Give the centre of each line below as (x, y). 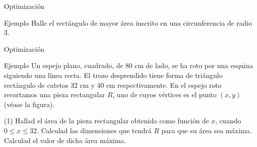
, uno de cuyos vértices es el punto (165, 94)
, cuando (228, 121)
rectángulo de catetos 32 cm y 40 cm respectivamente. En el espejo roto (113, 85)
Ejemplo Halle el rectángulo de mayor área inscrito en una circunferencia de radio (128, 22)
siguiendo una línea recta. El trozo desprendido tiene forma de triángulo (113, 75)
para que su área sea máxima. (206, 130)
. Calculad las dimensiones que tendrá (94, 130)
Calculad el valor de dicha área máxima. (65, 140)
